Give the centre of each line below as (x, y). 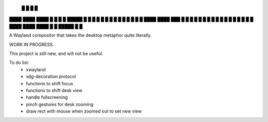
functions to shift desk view (54, 90)
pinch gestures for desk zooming (60, 104)
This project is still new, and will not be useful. (56, 53)
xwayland (36, 69)
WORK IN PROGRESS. (32, 44)
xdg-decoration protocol (51, 76)
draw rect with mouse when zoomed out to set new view (84, 111)
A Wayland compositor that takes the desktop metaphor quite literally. (80, 35)
